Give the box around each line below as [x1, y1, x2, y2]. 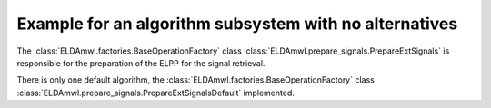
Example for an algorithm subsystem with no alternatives [16, 14, 458, 34]
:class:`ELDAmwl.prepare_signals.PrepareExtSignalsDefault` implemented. [16, 87, 295, 98]
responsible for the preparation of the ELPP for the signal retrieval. [16, 57, 266, 68]
